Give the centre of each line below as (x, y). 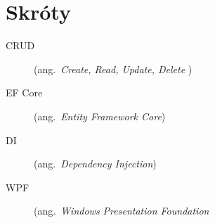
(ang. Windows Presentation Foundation (122, 211)
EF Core (24, 93)
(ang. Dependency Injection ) (95, 164)
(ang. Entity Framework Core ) (100, 116)
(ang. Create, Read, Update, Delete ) (113, 69)
